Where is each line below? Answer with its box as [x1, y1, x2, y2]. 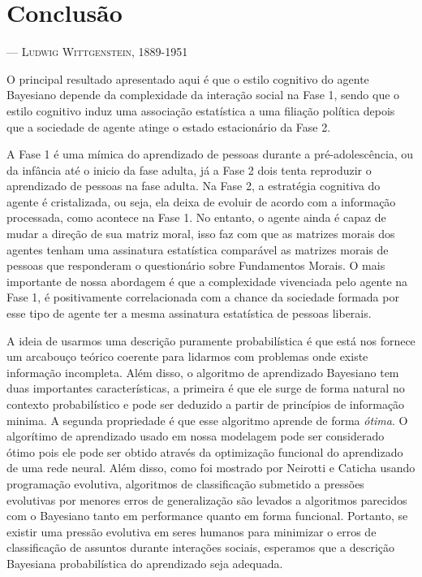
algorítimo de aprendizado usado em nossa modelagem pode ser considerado [6, 427, 385, 445]
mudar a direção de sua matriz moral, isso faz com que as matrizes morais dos [6, 225, 395, 242]
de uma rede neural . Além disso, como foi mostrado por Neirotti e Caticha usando [6, 459, 416, 476]
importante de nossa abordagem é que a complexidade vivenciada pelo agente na [6, 272, 408, 289]
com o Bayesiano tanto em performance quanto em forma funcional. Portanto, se [6, 507, 408, 524]
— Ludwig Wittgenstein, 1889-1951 [6, 43, 188, 60]
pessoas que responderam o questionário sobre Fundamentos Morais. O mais [6, 257, 385, 274]
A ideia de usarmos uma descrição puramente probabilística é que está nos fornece [6, 332, 416, 349]
